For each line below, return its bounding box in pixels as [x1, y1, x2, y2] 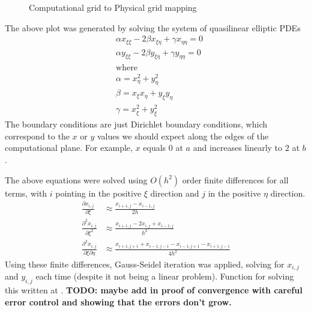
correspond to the [5, 129, 70, 142]
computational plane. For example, [5, 141, 133, 154]
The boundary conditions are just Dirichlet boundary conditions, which [5, 118, 267, 130]
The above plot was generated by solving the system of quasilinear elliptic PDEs [5, 21, 301, 34]
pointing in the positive [55, 186, 142, 199]
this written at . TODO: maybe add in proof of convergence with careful [5, 283, 303, 296]
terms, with [5, 186, 47, 199]
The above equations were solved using [5, 173, 148, 186]
